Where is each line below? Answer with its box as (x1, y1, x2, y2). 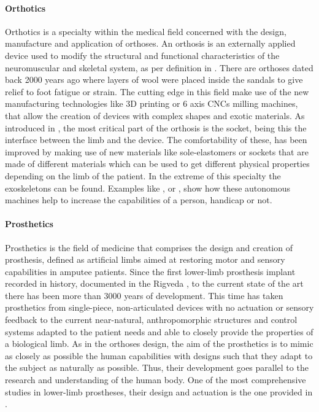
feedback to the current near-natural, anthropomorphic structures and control (5, 313, 298, 326)
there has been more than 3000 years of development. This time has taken (5, 289, 283, 301)
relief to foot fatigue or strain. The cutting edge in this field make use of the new (5, 85, 309, 98)
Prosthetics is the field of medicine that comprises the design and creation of (5, 241, 293, 254)
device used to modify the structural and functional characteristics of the (5, 49, 280, 61)
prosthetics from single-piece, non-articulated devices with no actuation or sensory (5, 301, 314, 314)
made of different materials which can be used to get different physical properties (5, 157, 310, 170)
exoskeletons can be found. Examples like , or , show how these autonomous (5, 181, 291, 194)
